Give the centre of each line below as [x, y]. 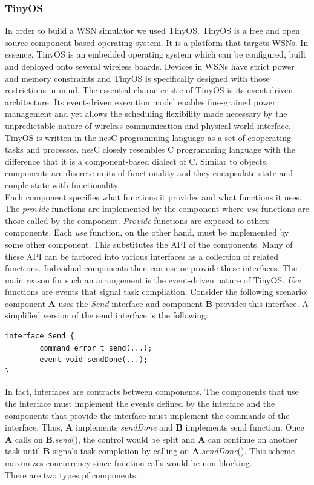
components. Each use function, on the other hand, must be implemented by [147, 232]
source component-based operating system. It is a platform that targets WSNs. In [157, 42]
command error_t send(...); [96, 348]
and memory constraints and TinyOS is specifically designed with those [137, 78]
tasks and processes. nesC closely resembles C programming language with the [150, 149]
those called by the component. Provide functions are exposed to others [137, 220]
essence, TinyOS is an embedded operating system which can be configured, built [156, 54]
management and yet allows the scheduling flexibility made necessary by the [146, 114]
